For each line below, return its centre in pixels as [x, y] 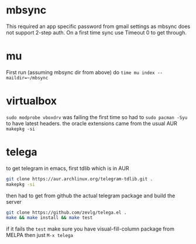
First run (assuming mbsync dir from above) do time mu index [80, 72]
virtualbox [32, 101]
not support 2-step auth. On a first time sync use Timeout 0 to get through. [97, 32]
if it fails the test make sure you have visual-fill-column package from [90, 229]
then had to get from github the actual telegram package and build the [91, 196]
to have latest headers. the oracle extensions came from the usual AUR [92, 123]
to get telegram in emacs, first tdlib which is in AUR [68, 168]
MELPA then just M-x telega [39, 235]
